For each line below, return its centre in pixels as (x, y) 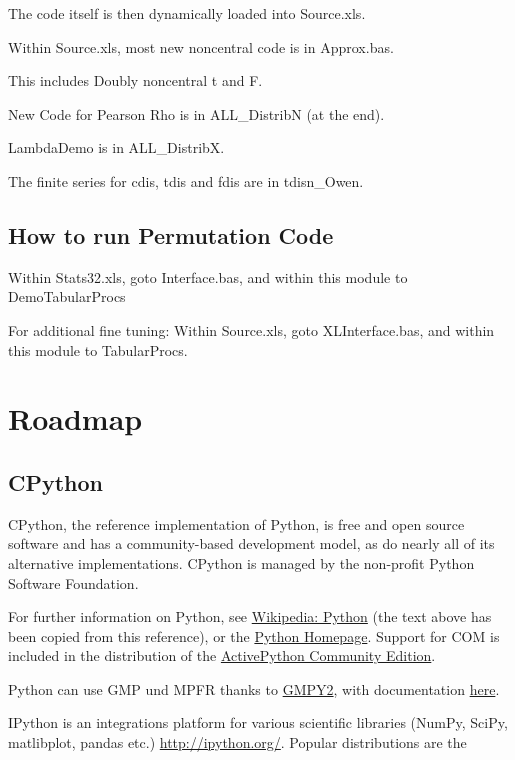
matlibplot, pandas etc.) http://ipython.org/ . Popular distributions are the (237, 742)
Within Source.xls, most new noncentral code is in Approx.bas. (201, 46)
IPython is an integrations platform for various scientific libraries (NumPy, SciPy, (258, 722)
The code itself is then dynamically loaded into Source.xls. (187, 13)
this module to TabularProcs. (98, 349)
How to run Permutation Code (171, 234)
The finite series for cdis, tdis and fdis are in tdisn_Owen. (186, 180)
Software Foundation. (73, 582)
